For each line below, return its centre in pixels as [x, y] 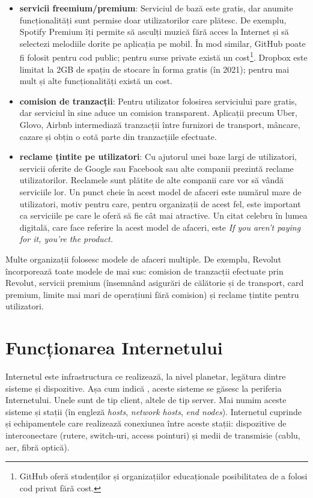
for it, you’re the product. [66, 239]
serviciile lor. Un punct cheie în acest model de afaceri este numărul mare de [160, 191]
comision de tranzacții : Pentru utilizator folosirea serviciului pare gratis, [158, 101]
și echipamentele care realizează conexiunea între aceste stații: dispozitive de [146, 423]
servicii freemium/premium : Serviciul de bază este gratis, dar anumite [156, 8]
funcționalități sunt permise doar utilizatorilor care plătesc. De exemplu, [153, 20]
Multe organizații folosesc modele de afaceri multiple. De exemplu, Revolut [144, 259]
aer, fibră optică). [38, 447]
